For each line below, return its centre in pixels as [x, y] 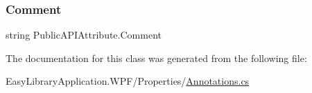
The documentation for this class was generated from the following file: [156, 58]
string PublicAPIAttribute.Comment [84, 35]
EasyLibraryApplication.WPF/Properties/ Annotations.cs [128, 81]
